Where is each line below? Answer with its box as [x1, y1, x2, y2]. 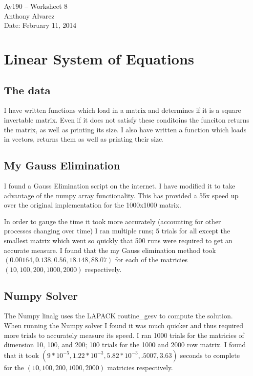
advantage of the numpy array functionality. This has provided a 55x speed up [4, 190, 239, 200]
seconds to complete [180, 350, 240, 360]
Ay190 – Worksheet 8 [4, 1, 68, 11]
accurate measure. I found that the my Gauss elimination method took [4, 245, 216, 255]
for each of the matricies [115, 254, 188, 265]
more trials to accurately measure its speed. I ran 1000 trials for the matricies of [4, 330, 244, 340]
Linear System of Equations [4, 48, 194, 68]
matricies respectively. [107, 362, 173, 372]
